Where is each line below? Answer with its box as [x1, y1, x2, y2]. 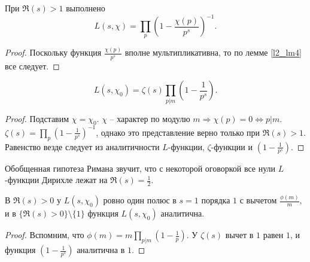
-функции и [211, 140, 253, 153]
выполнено [66, 2, 105, 14]
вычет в [225, 229, 254, 241]
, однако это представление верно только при [96, 126, 260, 138]
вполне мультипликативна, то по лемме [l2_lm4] [124, 46, 302, 59]
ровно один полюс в [103, 194, 177, 206]
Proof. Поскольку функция [5, 46, 102, 59]
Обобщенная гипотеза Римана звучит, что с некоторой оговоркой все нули [5, 162, 276, 174]
